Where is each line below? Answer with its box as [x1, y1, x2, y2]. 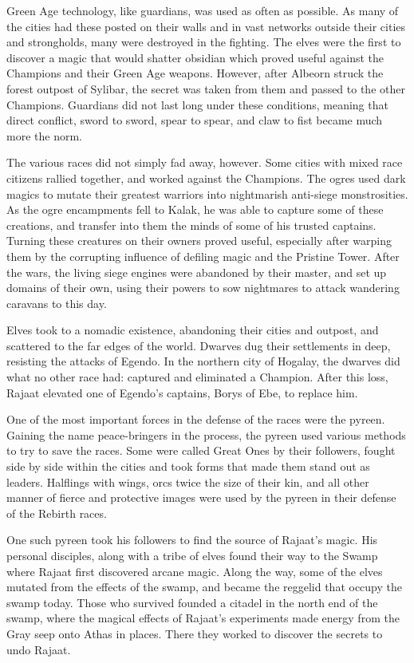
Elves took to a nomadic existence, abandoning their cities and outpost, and [6, 322, 379, 338]
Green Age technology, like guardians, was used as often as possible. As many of [6, 2, 399, 18]
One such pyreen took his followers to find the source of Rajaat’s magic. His [6, 531, 378, 548]
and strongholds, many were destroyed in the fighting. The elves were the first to [6, 34, 401, 50]
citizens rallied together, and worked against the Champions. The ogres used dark [6, 169, 406, 186]
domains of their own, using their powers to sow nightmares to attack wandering [6, 279, 400, 296]
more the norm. [6, 127, 82, 144]
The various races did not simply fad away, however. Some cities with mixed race [6, 154, 403, 171]
